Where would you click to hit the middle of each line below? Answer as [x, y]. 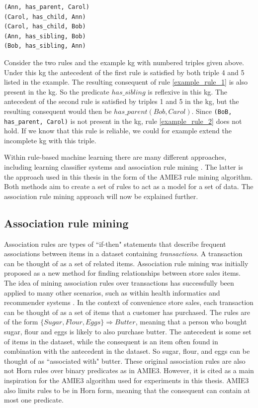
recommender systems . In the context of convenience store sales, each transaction [129, 302]
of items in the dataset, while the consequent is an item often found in [111, 341]
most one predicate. [34, 400]
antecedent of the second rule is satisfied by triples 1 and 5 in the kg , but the [122, 101]
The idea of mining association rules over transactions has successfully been [119, 282]
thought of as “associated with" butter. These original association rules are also [125, 360]
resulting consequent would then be [58, 111]
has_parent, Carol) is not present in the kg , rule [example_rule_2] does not [123, 121]
